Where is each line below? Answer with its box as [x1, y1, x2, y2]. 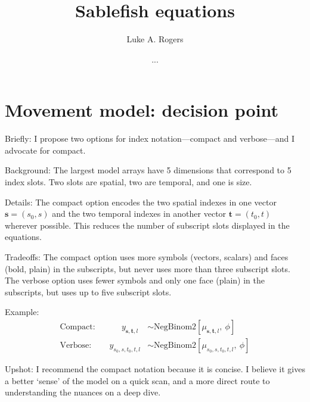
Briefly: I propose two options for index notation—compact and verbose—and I [5, 132, 294, 145]
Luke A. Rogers [126, 33, 184, 45]
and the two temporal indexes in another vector [52, 207, 227, 220]
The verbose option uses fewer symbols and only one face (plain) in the [5, 274, 265, 286]
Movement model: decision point [5, 98, 279, 122]
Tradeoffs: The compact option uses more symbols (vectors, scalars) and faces [5, 251, 289, 263]
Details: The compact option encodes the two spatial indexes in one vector [5, 195, 277, 208]
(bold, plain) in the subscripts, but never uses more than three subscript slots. [5, 262, 290, 275]
